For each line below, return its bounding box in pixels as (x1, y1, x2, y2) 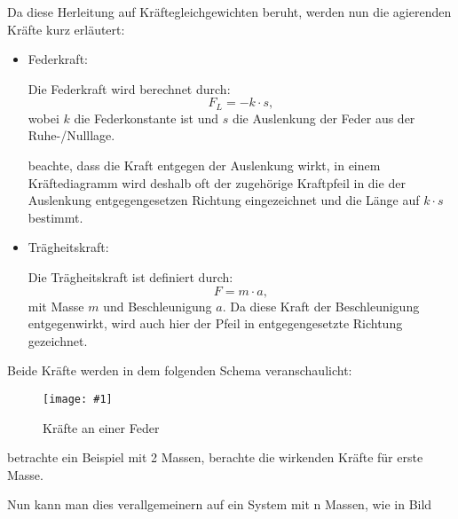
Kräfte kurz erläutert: (7, 20, 125, 38)
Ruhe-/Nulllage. (28, 126, 115, 145)
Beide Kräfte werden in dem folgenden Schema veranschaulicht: (7, 361, 352, 380)
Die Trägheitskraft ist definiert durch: (28, 267, 233, 286)
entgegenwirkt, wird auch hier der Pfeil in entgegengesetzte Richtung (28, 314, 403, 333)
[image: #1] (43, 392, 113, 405)
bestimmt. (28, 208, 83, 226)
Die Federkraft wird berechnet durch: (28, 79, 231, 98)
